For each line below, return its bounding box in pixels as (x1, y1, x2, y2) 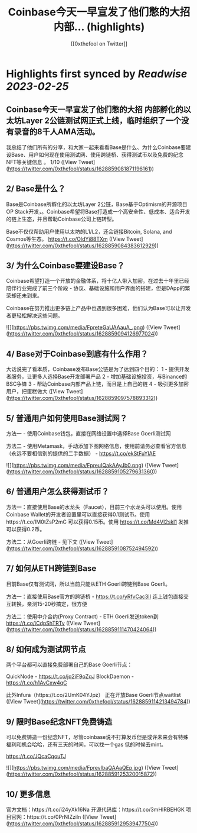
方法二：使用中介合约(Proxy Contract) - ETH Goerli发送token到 (6, 613, 159, 620)
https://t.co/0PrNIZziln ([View (26, 813, 98, 821)
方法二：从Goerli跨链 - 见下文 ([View (6, 538, 96, 545)
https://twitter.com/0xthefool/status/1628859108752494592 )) (8, 545, 158, 552)
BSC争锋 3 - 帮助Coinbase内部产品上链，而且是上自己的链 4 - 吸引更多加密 (6, 380, 189, 388)
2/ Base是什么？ (6, 184, 66, 194)
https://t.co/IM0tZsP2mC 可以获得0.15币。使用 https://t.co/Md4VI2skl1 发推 (6, 518, 189, 525)
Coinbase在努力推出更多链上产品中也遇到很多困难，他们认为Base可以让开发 (6, 305, 191, 312)
